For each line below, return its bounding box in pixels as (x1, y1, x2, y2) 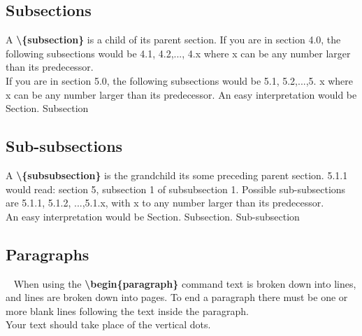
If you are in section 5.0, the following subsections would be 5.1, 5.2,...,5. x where (6, 73, 354, 87)
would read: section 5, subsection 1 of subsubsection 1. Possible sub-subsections (6, 181, 346, 196)
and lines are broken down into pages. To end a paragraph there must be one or (6, 290, 348, 304)
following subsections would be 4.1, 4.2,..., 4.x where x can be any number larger (6, 45, 351, 60)
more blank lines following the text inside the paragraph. (6, 303, 249, 318)
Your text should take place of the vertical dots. (6, 317, 211, 332)
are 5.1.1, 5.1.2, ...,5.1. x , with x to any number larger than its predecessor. (6, 195, 324, 210)
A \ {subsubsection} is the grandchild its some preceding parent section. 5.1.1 (6, 167, 348, 182)
